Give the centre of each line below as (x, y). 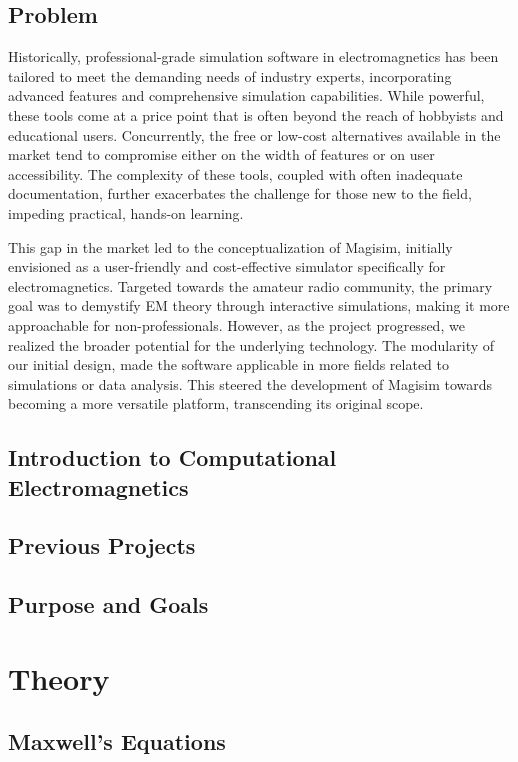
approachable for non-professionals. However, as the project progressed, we (236, 324)
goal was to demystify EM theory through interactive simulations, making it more (259, 305)
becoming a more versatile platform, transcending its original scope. (216, 403)
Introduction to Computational (172, 457)
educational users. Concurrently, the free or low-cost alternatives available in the (254, 134)
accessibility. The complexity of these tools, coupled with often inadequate (235, 173)
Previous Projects (102, 545)
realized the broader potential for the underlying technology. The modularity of (251, 344)
